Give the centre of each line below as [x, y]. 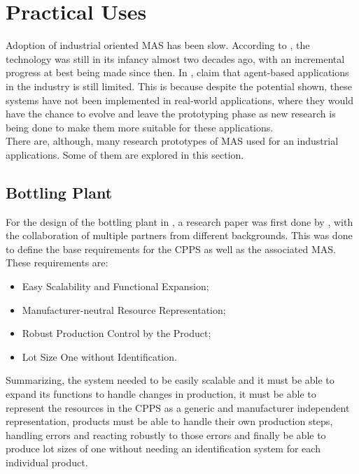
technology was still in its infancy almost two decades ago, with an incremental [175, 58]
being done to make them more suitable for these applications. [140, 127]
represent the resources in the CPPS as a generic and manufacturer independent [178, 407]
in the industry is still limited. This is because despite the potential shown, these [179, 86]
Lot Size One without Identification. [99, 356]
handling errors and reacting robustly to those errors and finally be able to [166, 434]
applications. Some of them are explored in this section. [125, 154]
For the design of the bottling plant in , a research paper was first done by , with [179, 221]
